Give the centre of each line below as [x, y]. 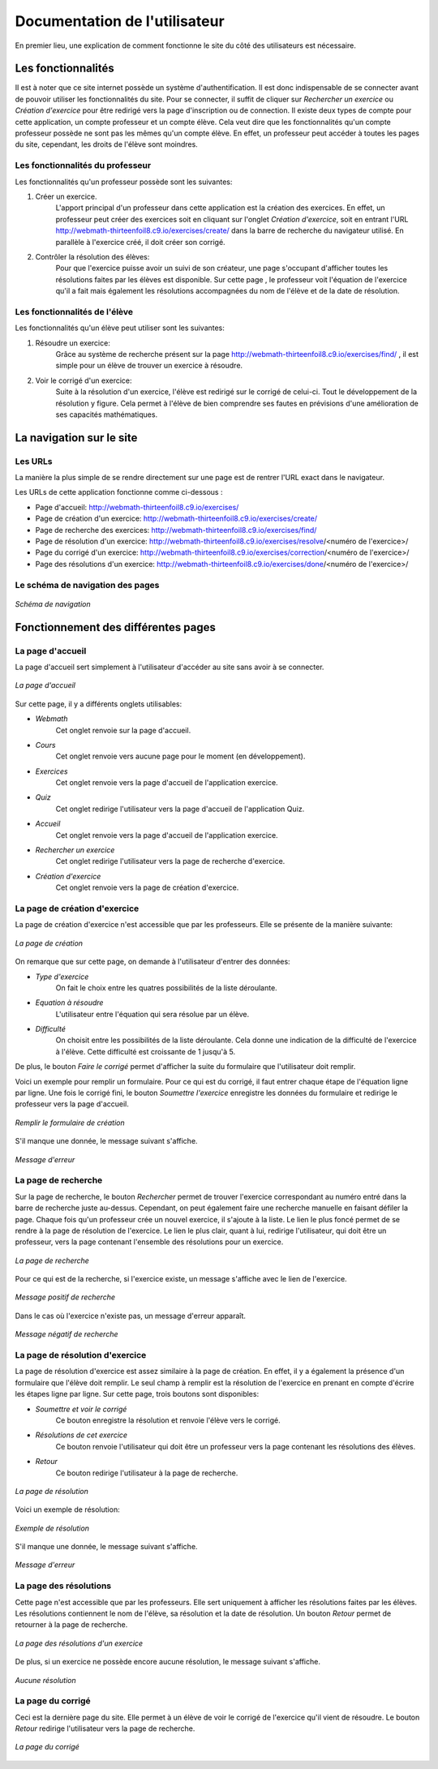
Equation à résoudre [69, 1003]
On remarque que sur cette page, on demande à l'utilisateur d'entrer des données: [153, 962]
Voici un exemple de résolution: [68, 1509]
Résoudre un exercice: [73, 343]
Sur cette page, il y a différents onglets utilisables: [99, 704]
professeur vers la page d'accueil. [72, 1104]
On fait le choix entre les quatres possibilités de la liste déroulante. [166, 988]
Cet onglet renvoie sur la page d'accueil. [123, 730]
